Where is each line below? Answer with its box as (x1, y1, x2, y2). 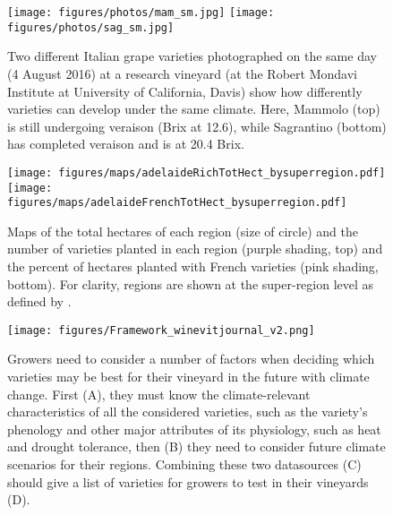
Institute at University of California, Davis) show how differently (7, 82, 363, 100)
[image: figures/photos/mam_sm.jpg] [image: (7, 6, 275, 19)
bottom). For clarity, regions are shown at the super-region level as (7, 274, 374, 293)
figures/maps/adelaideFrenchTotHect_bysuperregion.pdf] (7, 196, 347, 210)
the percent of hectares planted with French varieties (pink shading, (7, 257, 379, 276)
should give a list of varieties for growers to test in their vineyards (7, 472, 369, 491)
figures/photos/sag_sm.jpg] (7, 21, 175, 34)
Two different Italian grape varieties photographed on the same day (7, 47, 377, 65)
